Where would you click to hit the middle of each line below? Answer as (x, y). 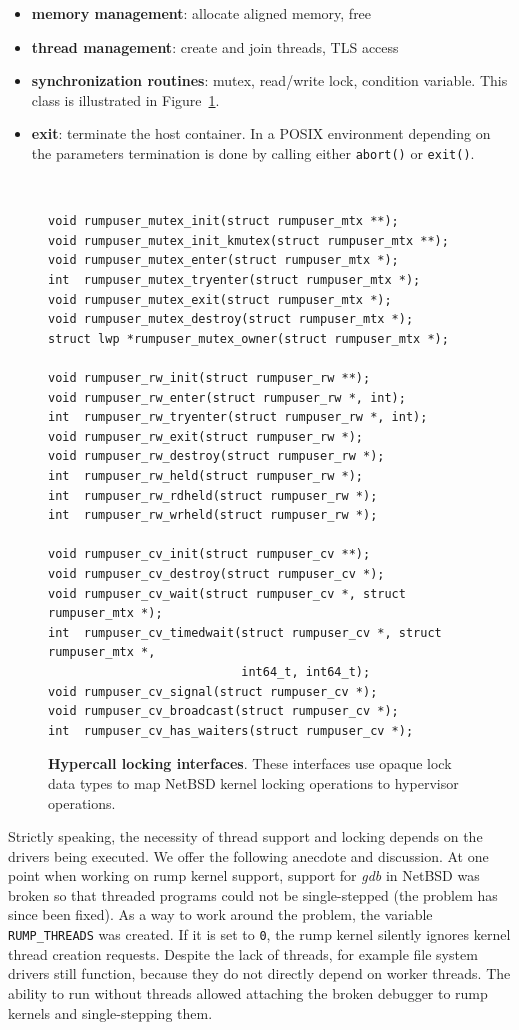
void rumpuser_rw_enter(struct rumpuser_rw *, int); (227, 397)
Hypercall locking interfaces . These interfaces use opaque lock (250, 763)
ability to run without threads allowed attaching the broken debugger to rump (248, 992)
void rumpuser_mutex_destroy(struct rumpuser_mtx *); (231, 319)
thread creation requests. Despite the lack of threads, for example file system (243, 953)
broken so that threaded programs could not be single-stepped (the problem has (253, 894)
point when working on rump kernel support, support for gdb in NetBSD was (244, 875)
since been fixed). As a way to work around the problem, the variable (220, 914)
